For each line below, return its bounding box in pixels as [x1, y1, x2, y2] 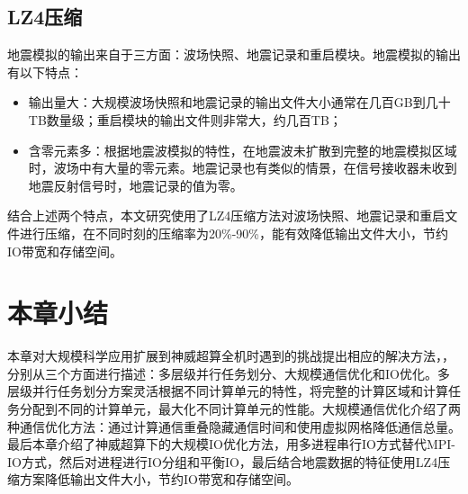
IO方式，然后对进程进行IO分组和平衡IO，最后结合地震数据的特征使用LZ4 [7, 452, 438, 471]
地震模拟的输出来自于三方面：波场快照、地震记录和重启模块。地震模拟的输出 [7, 45, 461, 64]
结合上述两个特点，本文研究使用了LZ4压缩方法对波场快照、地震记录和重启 [7, 206, 445, 225]
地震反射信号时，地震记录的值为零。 [28, 175, 243, 194]
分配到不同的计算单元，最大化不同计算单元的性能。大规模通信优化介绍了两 [19, 400, 461, 418]
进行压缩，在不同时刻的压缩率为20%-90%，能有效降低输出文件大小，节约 [19, 223, 448, 242]
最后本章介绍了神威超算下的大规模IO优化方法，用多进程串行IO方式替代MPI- [7, 435, 455, 454]
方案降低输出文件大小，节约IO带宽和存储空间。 [19, 470, 299, 489]
